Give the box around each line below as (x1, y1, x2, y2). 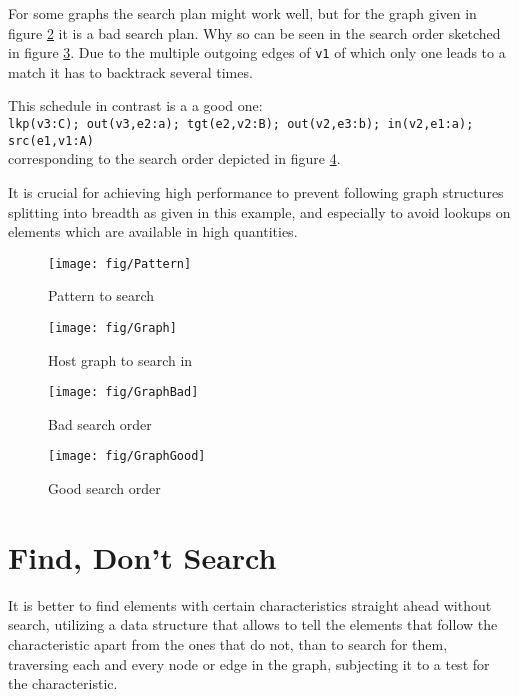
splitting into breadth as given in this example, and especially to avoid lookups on (8, 201, 511, 222)
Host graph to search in (48, 349, 193, 370)
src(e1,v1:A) (8, 133, 94, 148)
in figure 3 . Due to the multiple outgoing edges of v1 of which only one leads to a (8, 42, 506, 63)
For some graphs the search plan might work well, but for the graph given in (8, 3, 477, 23)
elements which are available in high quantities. (8, 221, 298, 242)
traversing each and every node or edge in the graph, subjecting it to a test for (8, 653, 490, 674)
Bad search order (48, 413, 152, 434)
